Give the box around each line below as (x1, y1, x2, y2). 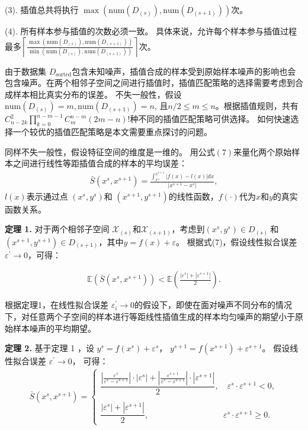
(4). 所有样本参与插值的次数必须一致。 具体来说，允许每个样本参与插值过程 (5, 25, 297, 37)
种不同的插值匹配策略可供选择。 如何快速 (130, 113, 291, 125)
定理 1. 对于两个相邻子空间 (5, 223, 110, 235)
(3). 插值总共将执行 (5, 4, 79, 15)
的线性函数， (168, 190, 219, 202)
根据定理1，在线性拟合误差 (5, 299, 108, 311)
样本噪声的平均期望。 (12, 322, 96, 334)
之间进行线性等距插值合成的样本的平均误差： (12, 157, 187, 169)
